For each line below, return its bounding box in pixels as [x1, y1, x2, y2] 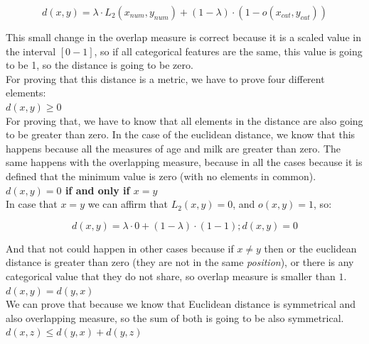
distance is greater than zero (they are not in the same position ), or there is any [6, 255, 354, 270]
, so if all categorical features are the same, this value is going [94, 43, 363, 58]
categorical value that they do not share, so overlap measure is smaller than [6, 268, 336, 283]
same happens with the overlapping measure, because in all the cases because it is [6, 155, 363, 170]
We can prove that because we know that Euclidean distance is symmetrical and [6, 296, 356, 311]
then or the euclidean [264, 240, 357, 255]
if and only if [65, 182, 130, 197]
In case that [6, 196, 58, 211]
